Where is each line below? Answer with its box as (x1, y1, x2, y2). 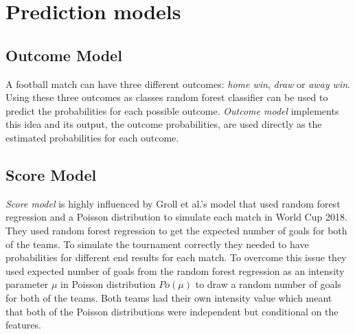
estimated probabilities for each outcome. (5, 130, 179, 144)
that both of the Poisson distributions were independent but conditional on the (5, 304, 339, 318)
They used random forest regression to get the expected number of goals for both (5, 223, 347, 237)
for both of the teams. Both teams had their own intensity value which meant (5, 290, 332, 304)
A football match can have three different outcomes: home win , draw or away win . (5, 76, 350, 91)
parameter (5, 277, 49, 291)
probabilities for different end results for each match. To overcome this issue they (5, 250, 347, 265)
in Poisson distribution (60, 277, 156, 291)
